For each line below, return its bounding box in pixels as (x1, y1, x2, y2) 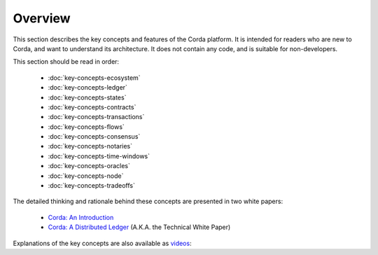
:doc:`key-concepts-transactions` (48, 113, 145, 121)
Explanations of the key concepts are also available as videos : (13, 239, 192, 247)
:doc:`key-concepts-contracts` (48, 102, 136, 111)
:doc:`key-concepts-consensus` (48, 132, 141, 141)
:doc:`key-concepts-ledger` (48, 83, 127, 92)
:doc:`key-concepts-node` (48, 172, 124, 180)
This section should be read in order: (13, 57, 119, 66)
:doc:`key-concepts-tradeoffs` (48, 181, 136, 190)
